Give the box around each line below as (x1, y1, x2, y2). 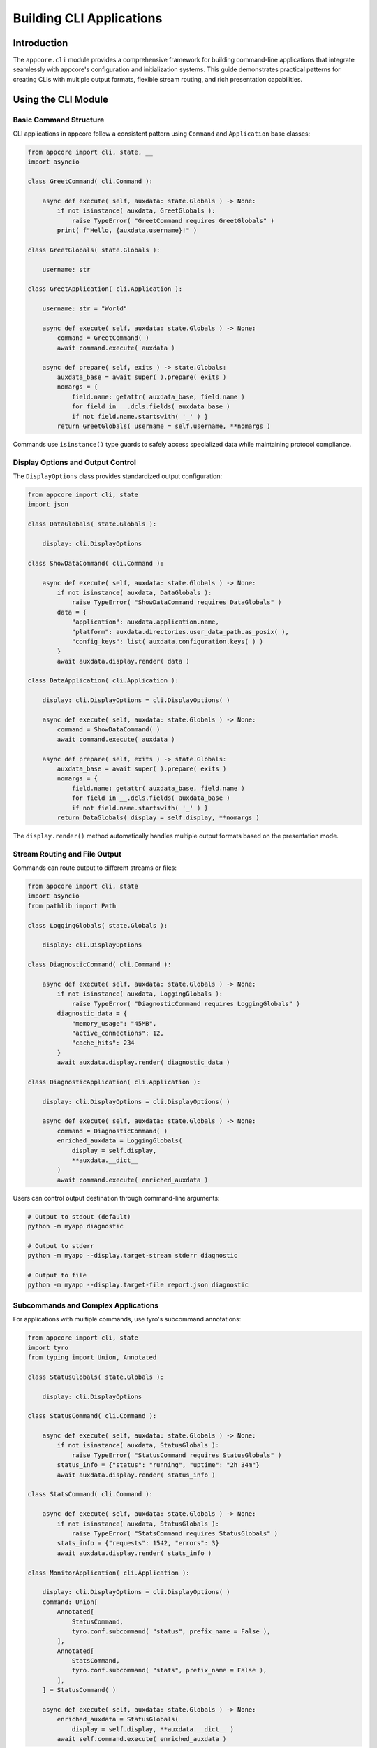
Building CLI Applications (13, 10, 163, 26)
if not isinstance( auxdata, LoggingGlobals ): (57, 990, 223, 998)
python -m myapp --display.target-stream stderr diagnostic (27, 1252, 238, 1260)
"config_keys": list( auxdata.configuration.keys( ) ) (71, 637, 264, 645)
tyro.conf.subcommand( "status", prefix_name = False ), (71, 1627, 271, 1635)
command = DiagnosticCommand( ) (57, 1126, 168, 1135)
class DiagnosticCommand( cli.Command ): (27, 961, 172, 968)
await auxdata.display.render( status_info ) (57, 1470, 216, 1479)
